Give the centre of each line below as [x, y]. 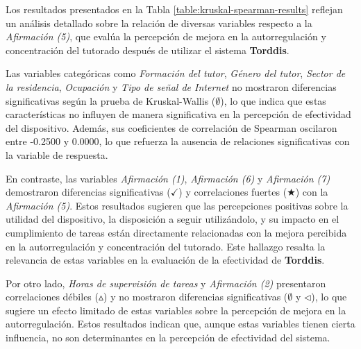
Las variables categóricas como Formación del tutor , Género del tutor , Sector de [176, 73]
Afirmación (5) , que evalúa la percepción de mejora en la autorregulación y [166, 36]
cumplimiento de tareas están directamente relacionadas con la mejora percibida [176, 232]
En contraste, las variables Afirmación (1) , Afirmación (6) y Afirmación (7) [168, 178]
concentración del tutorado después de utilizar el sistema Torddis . [148, 50]
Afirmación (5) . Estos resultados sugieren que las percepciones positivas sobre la [177, 205]
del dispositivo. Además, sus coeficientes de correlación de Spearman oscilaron [171, 127]
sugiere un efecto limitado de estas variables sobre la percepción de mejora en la [176, 310]
